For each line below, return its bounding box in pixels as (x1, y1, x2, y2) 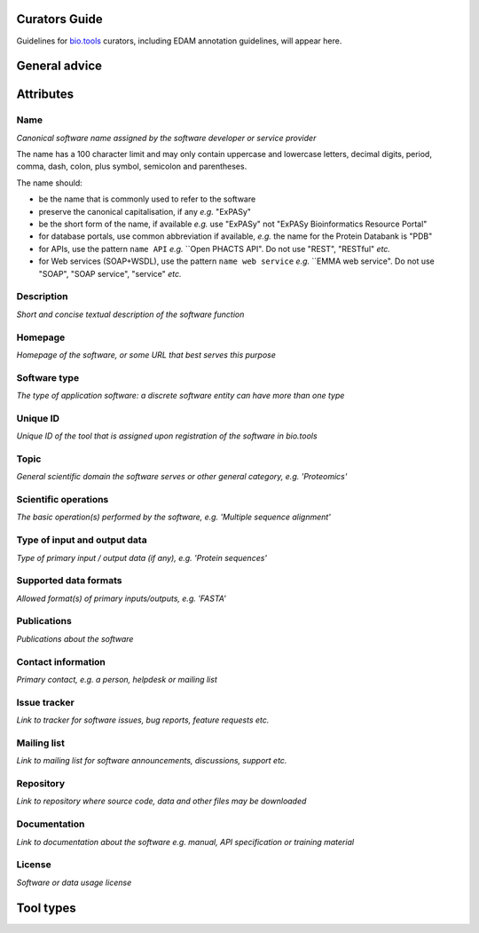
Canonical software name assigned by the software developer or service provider (16, 132, 317, 143)
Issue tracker (16, 696, 75, 708)
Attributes (16, 87, 75, 102)
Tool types (16, 900, 77, 915)
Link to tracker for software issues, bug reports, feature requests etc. (16, 715, 270, 725)
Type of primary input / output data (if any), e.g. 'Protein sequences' (16, 552, 268, 563)
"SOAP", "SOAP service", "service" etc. (38, 268, 182, 279)
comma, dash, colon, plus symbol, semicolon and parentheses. (16, 161, 247, 172)
